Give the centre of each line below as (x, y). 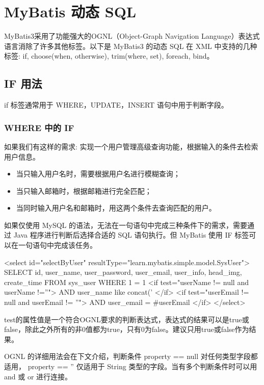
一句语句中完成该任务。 (57, 245)
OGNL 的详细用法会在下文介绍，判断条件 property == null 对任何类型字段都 (131, 356)
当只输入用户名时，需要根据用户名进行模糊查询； (98, 174)
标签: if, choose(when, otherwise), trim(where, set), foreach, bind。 (109, 56)
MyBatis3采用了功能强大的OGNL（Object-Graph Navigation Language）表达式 (132, 36)
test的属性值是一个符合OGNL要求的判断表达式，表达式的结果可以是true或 (127, 319)
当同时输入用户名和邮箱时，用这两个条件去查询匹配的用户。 (116, 208)
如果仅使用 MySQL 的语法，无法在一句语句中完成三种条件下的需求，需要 (126, 225)
